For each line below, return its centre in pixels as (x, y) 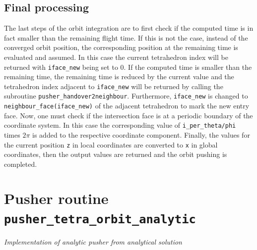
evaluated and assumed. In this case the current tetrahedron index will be (116, 57)
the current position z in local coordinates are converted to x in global (111, 144)
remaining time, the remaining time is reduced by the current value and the (119, 76)
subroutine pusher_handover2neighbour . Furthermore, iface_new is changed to (126, 96)
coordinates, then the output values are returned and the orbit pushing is (116, 154)
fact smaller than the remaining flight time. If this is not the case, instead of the (126, 37)
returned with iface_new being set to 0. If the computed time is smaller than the (128, 67)
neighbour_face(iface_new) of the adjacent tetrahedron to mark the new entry (127, 106)
